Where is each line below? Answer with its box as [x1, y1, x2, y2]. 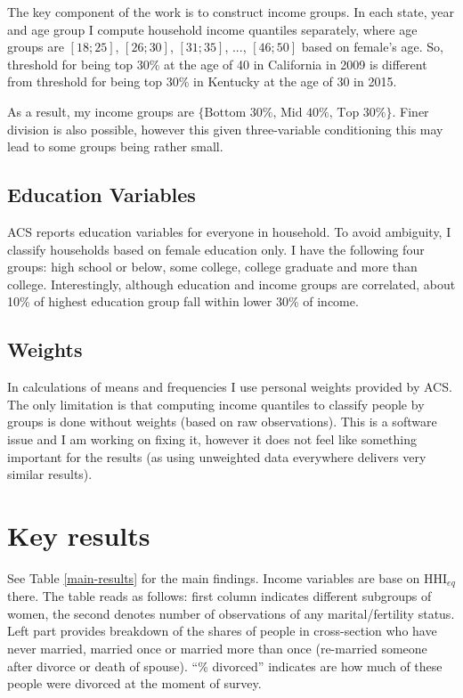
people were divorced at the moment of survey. [7, 674, 262, 693]
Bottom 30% [204, 106, 273, 119]
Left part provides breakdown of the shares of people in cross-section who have [7, 621, 437, 640]
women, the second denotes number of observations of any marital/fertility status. [7, 604, 455, 622]
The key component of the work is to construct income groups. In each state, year [7, 3, 455, 20]
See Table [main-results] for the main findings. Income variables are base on [7, 568, 420, 587]
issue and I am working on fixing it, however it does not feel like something [7, 429, 418, 448]
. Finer [392, 101, 429, 120]
